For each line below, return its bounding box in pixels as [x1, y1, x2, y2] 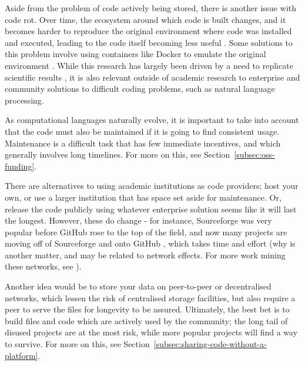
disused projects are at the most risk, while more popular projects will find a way [5, 326, 298, 338]
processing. [5, 94, 44, 106]
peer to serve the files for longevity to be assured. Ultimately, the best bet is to [5, 303, 290, 315]
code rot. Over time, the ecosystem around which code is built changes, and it [5, 13, 286, 25]
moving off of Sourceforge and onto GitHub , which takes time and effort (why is [5, 237, 296, 249]
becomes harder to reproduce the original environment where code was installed [5, 25, 292, 37]
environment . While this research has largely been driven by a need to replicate [5, 59, 293, 71]
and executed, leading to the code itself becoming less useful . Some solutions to [5, 36, 293, 48]
